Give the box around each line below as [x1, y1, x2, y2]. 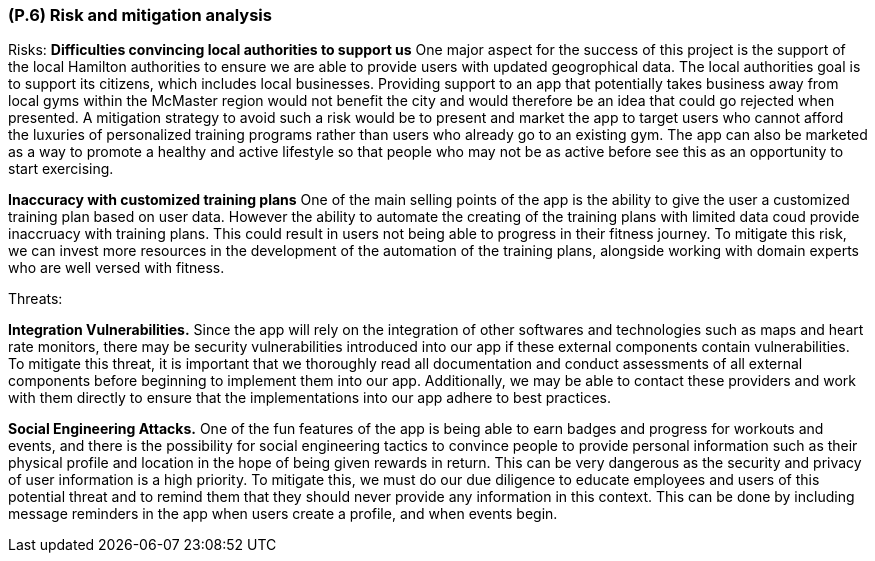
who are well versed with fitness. [8, 259, 225, 277]
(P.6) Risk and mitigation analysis [8, 5, 272, 25]
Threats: [8, 290, 63, 308]
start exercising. [8, 160, 114, 178]
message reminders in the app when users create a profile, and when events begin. [8, 505, 558, 523]
